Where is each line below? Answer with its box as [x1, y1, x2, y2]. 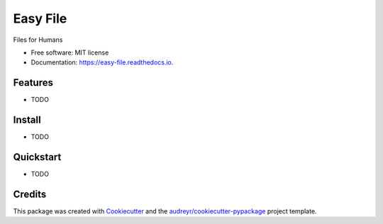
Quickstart [13, 151, 62, 163]
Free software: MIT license [30, 48, 109, 57]
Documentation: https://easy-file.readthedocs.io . [30, 58, 174, 67]
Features [13, 77, 53, 89]
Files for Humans [13, 35, 63, 44]
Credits [13, 188, 47, 200]
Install [13, 114, 42, 126]
